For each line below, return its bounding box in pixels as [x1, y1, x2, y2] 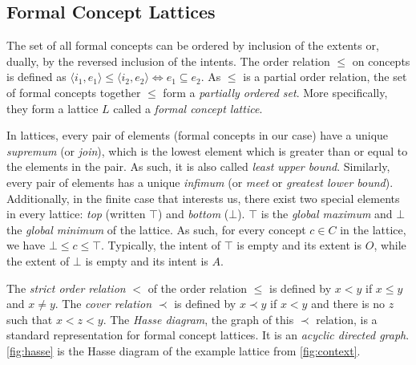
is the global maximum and [261, 205, 393, 222]
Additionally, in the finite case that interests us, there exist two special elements [6, 189, 400, 206]
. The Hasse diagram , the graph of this [103, 310, 294, 327]
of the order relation [147, 279, 248, 296]
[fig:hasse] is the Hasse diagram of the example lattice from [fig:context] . [6, 342, 361, 359]
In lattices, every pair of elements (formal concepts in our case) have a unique [6, 127, 389, 144]
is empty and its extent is [236, 237, 362, 253]
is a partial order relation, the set [243, 68, 407, 85]
